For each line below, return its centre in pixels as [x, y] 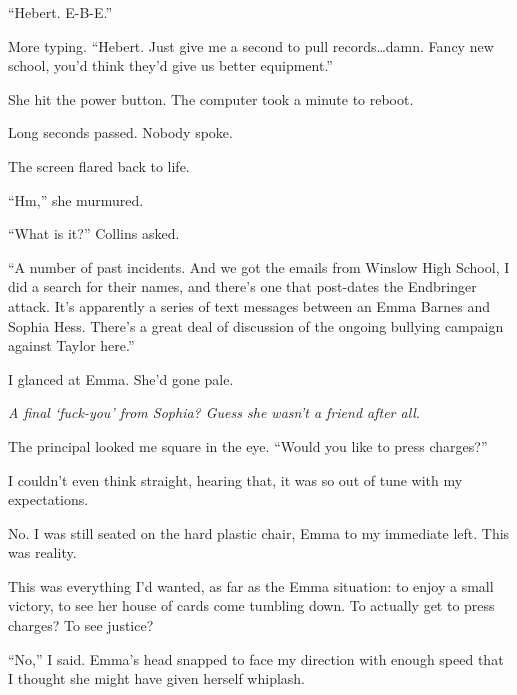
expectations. [48, 499]
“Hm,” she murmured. [76, 199]
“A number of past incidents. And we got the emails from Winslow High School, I [259, 266]
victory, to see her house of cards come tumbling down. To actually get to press [251, 605]
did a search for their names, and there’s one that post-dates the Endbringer [242, 286]
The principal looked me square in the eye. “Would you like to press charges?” [248, 445]
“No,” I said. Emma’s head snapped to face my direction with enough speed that [256, 658]
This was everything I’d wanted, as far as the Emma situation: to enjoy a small [251, 585]
